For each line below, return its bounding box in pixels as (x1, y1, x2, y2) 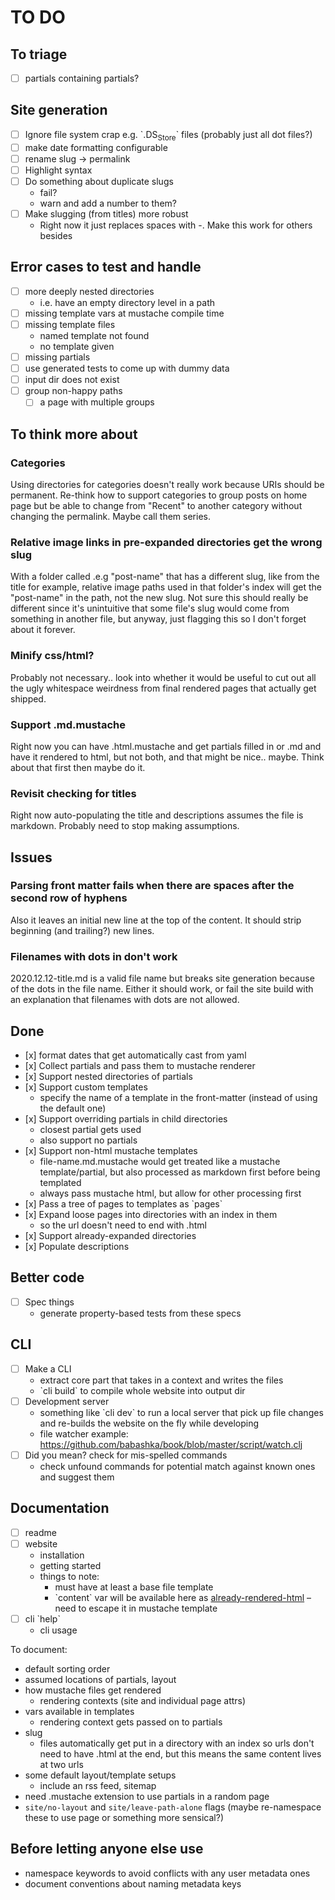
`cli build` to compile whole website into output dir (39, 1384, 246, 1396)
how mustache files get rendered (24, 1684, 162, 1696)
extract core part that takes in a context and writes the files (39, 1374, 284, 1386)
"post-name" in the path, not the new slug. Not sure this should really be (10, 592, 309, 604)
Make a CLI (24, 1362, 72, 1375)
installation (39, 1549, 85, 1561)
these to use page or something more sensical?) (24, 1811, 225, 1823)
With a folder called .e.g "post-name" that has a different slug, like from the (10, 571, 320, 583)
